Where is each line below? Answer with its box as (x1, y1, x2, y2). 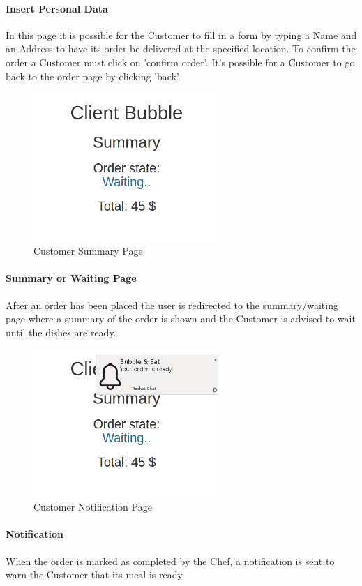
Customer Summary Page (33, 243, 143, 258)
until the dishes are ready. (6, 324, 116, 339)
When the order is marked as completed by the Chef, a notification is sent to (6, 553, 335, 568)
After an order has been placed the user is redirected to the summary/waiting (6, 297, 338, 312)
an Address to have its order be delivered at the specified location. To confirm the (6, 41, 356, 56)
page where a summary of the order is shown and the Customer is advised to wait (6, 311, 356, 326)
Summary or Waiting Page (6, 271, 137, 285)
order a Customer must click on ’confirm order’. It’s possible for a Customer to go (6, 54, 355, 69)
